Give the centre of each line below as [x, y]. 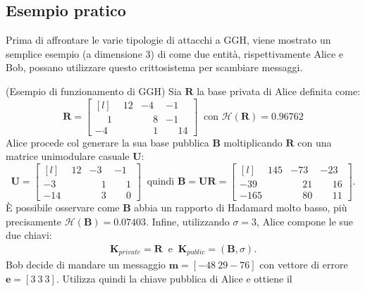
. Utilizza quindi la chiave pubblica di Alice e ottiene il [174, 278]
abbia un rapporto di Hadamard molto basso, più [241, 207]
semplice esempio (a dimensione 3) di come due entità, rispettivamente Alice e [174, 53]
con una [315, 142]
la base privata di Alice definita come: [279, 91]
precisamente [34, 221]
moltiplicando [253, 142]
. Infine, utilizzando [188, 221]
